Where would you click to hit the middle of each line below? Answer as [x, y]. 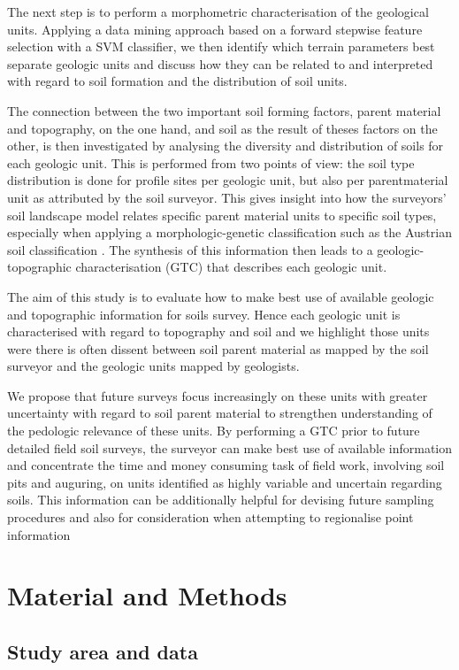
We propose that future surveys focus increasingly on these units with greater [218, 395]
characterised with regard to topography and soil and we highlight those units [218, 331]
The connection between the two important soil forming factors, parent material [224, 110]
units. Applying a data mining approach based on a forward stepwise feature [215, 29]
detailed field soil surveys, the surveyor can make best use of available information [230, 447]
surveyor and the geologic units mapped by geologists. [153, 366]
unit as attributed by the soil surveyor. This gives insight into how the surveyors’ [227, 197]
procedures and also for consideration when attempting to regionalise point [210, 517]
